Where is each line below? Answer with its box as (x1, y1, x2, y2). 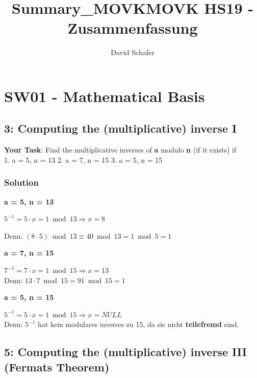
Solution (4, 176, 39, 189)
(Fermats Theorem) (4, 359, 110, 374)
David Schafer (111, 47, 155, 58)
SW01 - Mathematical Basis (4, 85, 205, 106)
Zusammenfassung (67, 17, 198, 38)
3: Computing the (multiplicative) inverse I (4, 120, 237, 136)
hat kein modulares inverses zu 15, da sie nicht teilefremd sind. (38, 319, 239, 330)
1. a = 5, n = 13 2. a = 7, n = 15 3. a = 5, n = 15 (4, 154, 163, 165)
